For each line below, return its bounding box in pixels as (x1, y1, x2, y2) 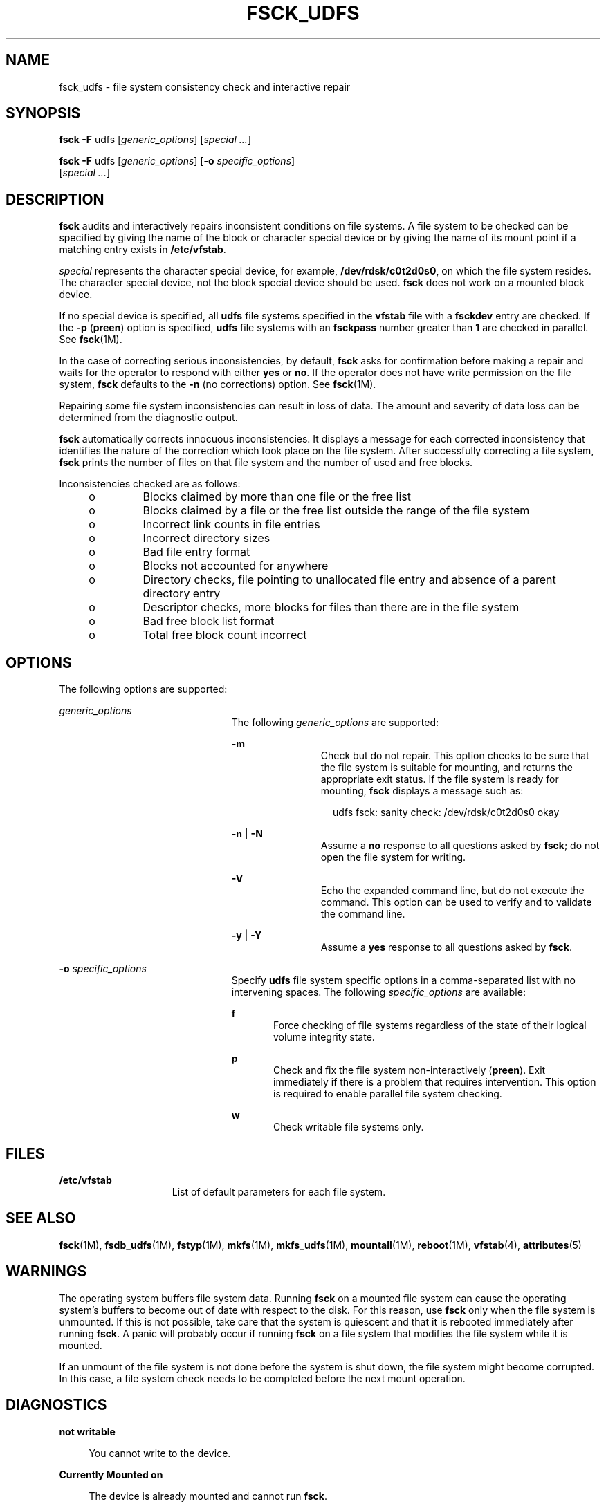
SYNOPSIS (6, 104, 81, 122)
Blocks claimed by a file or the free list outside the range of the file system (143, 503, 530, 518)
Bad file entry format (143, 545, 250, 559)
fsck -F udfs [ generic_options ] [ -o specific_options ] (59, 155, 295, 167)
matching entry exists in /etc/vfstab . (59, 243, 226, 256)
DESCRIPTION (6, 190, 104, 208)
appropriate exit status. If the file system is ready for (320, 773, 559, 785)
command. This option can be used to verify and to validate (320, 896, 592, 909)
